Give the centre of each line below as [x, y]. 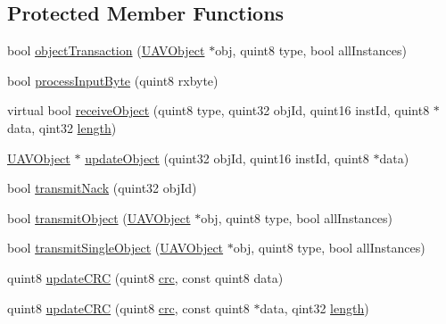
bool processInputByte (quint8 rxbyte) [113, 80]
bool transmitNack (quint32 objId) [102, 188]
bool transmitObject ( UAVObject [99, 217]
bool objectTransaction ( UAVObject [106, 50]
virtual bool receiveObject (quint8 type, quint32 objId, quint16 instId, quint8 [219, 110]
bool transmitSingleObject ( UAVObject [116, 248]
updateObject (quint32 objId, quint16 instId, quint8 [227, 158]
